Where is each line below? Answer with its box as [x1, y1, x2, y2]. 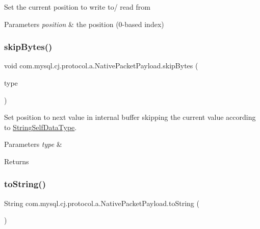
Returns [4, 156, 29, 166]
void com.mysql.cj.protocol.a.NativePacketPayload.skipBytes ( [4, 60, 198, 71]
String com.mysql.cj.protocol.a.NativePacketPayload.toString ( [4, 197, 199, 208]
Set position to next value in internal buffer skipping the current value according [4, 112, 256, 122]
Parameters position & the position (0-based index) [4, 18, 164, 29]
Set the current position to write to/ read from [4, 2, 150, 12]
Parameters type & [4, 139, 62, 149]
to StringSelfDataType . [4, 121, 77, 132]
